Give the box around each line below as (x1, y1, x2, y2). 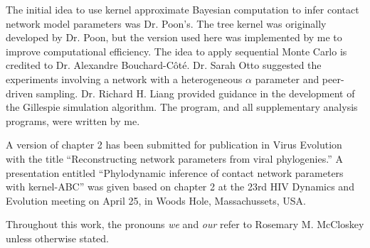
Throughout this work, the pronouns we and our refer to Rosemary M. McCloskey (6, 217, 364, 232)
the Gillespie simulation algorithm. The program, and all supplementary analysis (6, 99, 358, 114)
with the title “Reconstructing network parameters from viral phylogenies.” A (6, 151, 343, 166)
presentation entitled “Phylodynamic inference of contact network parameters (6, 165, 344, 180)
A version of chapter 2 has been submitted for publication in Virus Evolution (6, 137, 342, 152)
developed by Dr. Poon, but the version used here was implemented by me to (6, 30, 342, 45)
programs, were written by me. (6, 113, 140, 128)
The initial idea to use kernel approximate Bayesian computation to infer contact (6, 2, 359, 16)
